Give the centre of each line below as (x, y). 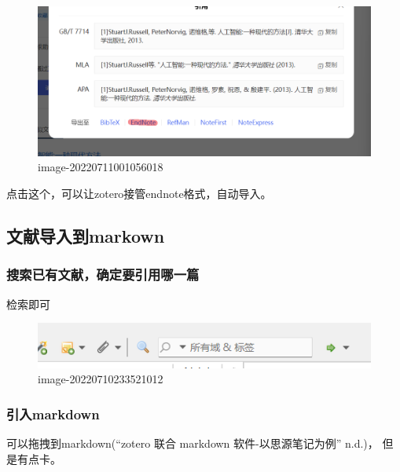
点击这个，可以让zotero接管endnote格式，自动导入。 (139, 194)
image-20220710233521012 (101, 379)
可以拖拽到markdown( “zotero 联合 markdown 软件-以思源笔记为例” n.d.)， (193, 443)
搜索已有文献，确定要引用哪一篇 (103, 274)
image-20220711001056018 (101, 167)
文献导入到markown (86, 236)
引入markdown (53, 414)
